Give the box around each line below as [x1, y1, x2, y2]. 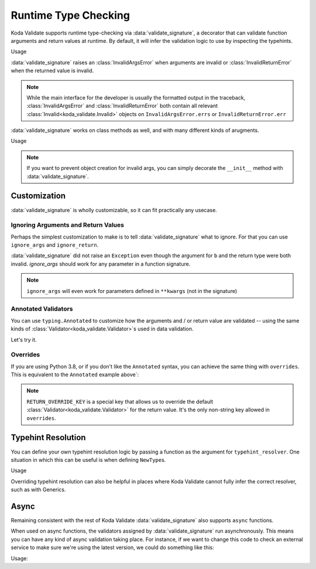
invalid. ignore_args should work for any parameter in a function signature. [11, 260, 191, 267]
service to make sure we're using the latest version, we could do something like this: [11, 544, 215, 551]
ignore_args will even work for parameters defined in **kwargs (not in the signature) [26, 287, 238, 294]
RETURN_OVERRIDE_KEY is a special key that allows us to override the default [26, 398, 214, 405]
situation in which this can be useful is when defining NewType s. [11, 456, 166, 463]
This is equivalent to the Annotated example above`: [11, 371, 139, 378]
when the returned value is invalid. [11, 67, 94, 74]
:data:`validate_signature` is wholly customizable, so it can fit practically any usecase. [11, 206, 218, 213]
